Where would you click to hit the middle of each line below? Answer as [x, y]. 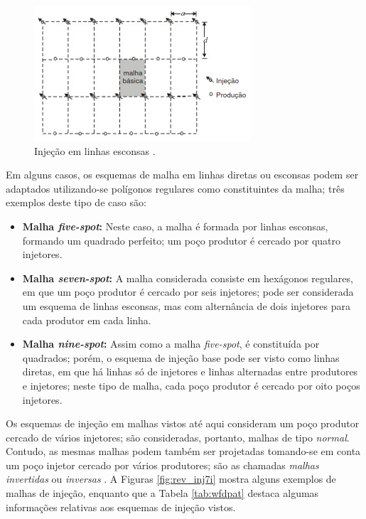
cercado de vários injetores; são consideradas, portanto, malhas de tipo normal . [178, 437]
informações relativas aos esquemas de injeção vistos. [121, 507]
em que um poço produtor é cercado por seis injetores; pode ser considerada [188, 292]
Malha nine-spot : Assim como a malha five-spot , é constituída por [171, 344]
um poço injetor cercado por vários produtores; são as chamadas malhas [162, 465]
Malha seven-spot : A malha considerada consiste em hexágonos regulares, [188, 278]
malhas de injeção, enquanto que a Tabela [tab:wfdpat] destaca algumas [162, 493]
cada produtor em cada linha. [87, 320]
